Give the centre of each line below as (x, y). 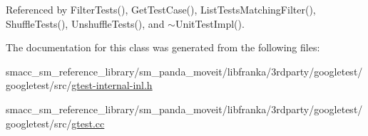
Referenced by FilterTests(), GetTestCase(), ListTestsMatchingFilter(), (161, 9)
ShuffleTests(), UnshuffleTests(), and (85, 23)
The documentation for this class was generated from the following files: (163, 47)
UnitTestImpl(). (210, 23)
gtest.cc (88, 123)
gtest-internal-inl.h (112, 85)
